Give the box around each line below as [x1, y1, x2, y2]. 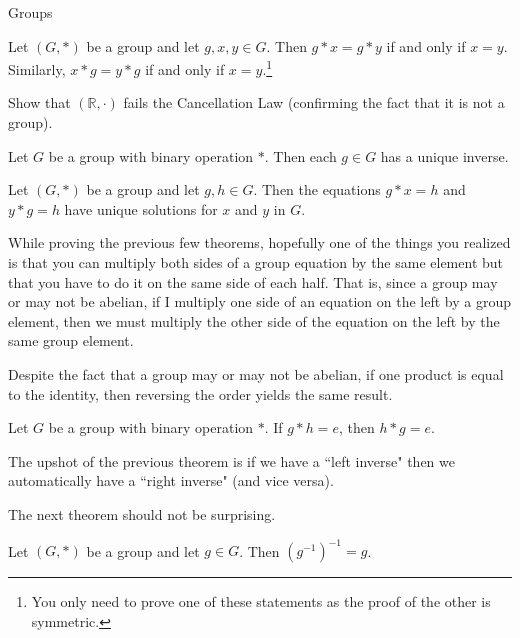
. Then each [264, 145, 337, 166]
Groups [8, 2, 53, 22]
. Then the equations [253, 179, 381, 200]
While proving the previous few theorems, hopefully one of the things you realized [8, 232, 511, 253]
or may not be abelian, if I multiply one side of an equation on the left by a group [8, 291, 512, 312]
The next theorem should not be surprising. [8, 503, 276, 524]
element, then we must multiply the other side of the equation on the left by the [8, 310, 500, 331]
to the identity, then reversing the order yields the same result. [8, 383, 393, 404]
